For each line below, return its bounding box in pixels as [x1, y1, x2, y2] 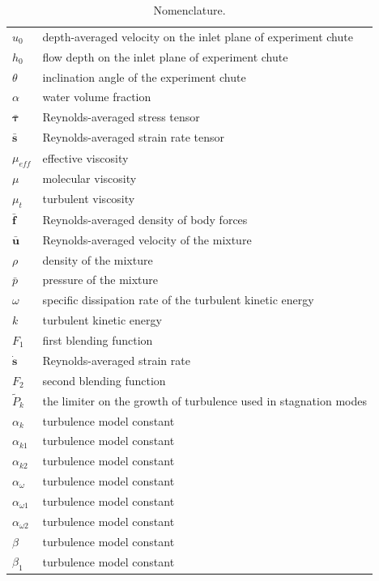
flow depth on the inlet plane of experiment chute [42, 48, 288, 65]
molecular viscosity [42, 169, 137, 186]
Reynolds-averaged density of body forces [42, 210, 248, 227]
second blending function [42, 371, 166, 388]
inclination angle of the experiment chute [42, 68, 246, 85]
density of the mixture [42, 251, 153, 268]
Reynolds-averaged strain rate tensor [42, 129, 225, 146]
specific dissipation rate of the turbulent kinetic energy [42, 291, 314, 308]
